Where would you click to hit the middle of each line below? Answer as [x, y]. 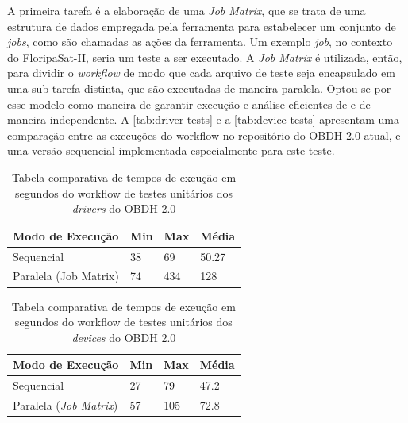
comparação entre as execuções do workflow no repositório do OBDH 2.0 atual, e [204, 135]
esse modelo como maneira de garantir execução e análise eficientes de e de [189, 104]
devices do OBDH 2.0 [124, 337]
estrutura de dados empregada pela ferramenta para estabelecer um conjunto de [202, 26]
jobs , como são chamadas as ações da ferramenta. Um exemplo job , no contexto [200, 42]
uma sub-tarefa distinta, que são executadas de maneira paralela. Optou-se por [199, 88]
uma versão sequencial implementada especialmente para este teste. [171, 150]
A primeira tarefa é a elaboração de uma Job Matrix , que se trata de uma [187, 10]
